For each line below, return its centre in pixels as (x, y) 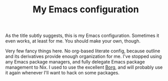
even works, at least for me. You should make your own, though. (73, 41)
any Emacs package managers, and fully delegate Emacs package (75, 62)
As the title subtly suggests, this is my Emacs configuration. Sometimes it (82, 36)
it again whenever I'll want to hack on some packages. (63, 73)
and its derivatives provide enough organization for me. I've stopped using (83, 56)
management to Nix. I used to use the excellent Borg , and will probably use (84, 67)
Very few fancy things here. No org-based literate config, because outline (83, 51)
